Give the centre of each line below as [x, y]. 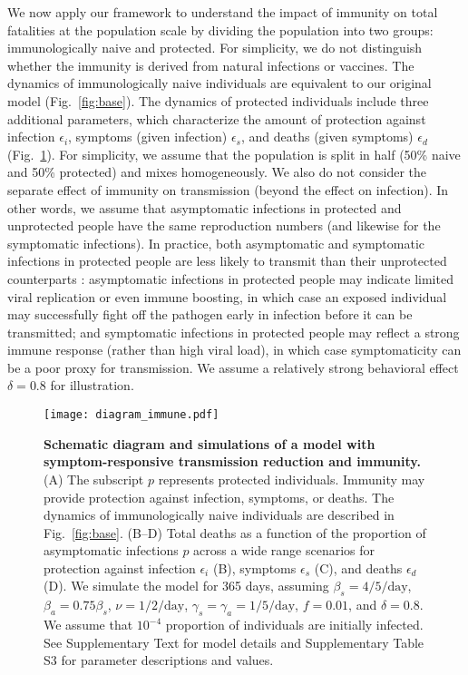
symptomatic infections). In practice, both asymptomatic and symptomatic [216, 243]
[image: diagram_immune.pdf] [132, 415]
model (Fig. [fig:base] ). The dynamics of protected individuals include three [218, 100]
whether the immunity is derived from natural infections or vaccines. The [211, 65]
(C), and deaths [358, 567]
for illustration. [92, 385]
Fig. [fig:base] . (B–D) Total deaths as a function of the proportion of [235, 532]
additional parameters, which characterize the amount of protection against [217, 118]
